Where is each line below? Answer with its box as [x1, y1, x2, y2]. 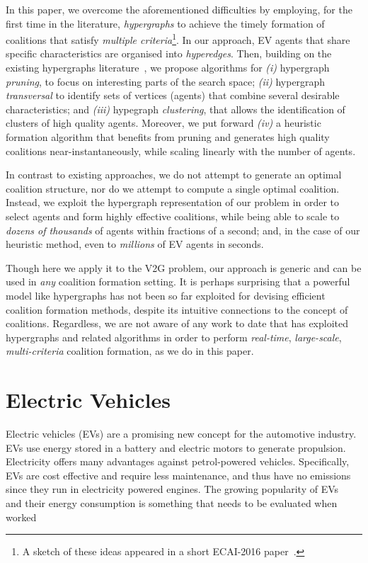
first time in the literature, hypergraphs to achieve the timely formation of [6, 16, 325, 30]
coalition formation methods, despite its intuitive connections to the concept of [6, 302, 348, 317]
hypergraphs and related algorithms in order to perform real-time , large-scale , [6, 329, 342, 344]
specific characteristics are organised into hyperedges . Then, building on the [6, 46, 332, 61]
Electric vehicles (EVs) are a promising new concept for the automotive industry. [6, 426, 357, 441]
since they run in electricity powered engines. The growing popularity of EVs [6, 482, 339, 496]
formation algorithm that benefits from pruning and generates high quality [6, 130, 330, 144]
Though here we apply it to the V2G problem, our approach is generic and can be [6, 260, 362, 275]
